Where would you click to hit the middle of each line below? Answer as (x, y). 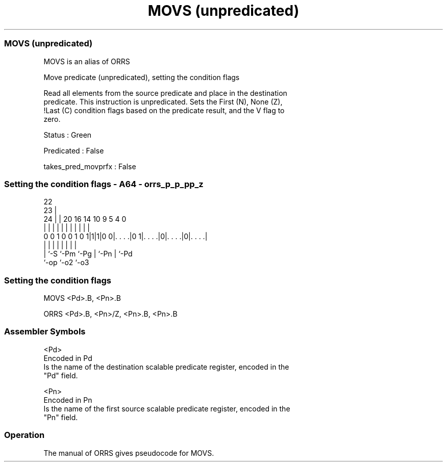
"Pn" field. (61, 417)
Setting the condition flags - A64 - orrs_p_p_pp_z (104, 184)
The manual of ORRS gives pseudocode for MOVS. (129, 453)
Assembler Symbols (45, 332)
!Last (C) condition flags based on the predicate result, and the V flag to (164, 110)
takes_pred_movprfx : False (90, 166)
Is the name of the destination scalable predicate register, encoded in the (166, 367)
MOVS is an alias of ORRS (87, 61)
